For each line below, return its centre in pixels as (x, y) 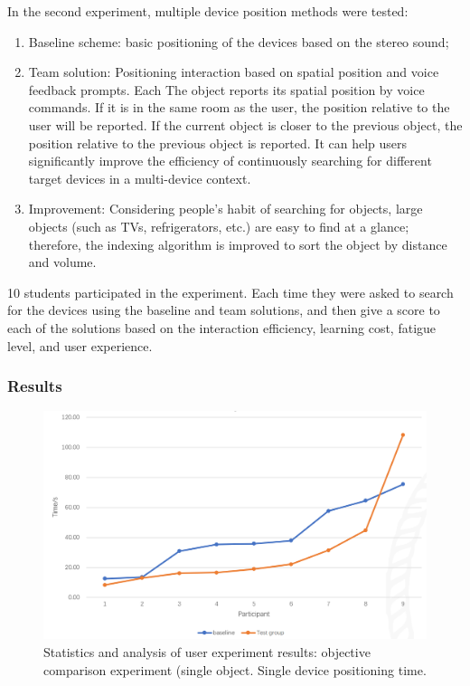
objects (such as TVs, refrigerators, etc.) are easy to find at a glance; (219, 226)
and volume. (62, 262)
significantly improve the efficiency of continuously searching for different (230, 161)
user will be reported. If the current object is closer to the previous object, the (245, 124)
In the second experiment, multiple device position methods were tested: (208, 11)
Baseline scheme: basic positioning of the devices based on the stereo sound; (239, 41)
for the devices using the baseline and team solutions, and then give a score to (224, 310)
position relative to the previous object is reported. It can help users (218, 143)
